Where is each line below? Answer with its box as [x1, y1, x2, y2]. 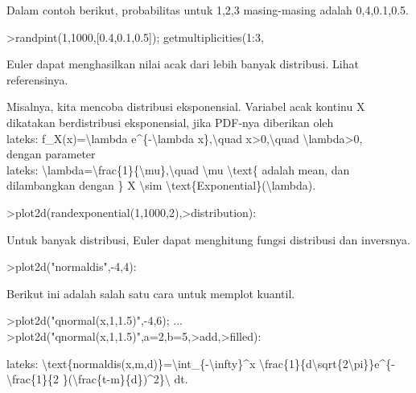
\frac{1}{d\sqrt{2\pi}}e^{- [259, 354, 396, 371]
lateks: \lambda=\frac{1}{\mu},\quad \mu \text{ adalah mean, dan [6, 161, 350, 178]
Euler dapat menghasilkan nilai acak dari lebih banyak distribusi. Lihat [6, 55, 359, 72]
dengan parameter [6, 145, 96, 162]
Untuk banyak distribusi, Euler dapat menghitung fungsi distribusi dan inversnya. [6, 231, 410, 248]
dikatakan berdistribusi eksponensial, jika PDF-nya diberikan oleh [6, 113, 334, 130]
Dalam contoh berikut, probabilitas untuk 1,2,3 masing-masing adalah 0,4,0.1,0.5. [6, 2, 409, 18]
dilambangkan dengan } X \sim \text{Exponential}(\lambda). [6, 177, 316, 194]
